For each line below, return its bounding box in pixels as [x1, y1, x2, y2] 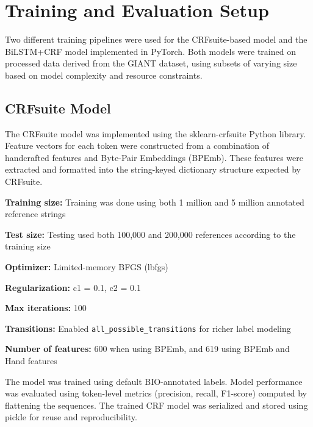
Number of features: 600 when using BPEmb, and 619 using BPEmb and [5, 342, 290, 355]
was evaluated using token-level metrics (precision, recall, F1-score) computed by [5, 387, 307, 400]
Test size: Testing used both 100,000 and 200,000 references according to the [5, 228, 296, 240]
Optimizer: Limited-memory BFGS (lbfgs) [5, 260, 168, 273]
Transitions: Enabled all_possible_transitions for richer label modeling [5, 321, 291, 334]
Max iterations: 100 [5, 301, 87, 314]
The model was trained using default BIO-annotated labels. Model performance [5, 375, 303, 387]
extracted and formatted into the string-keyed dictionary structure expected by [5, 163, 301, 176]
